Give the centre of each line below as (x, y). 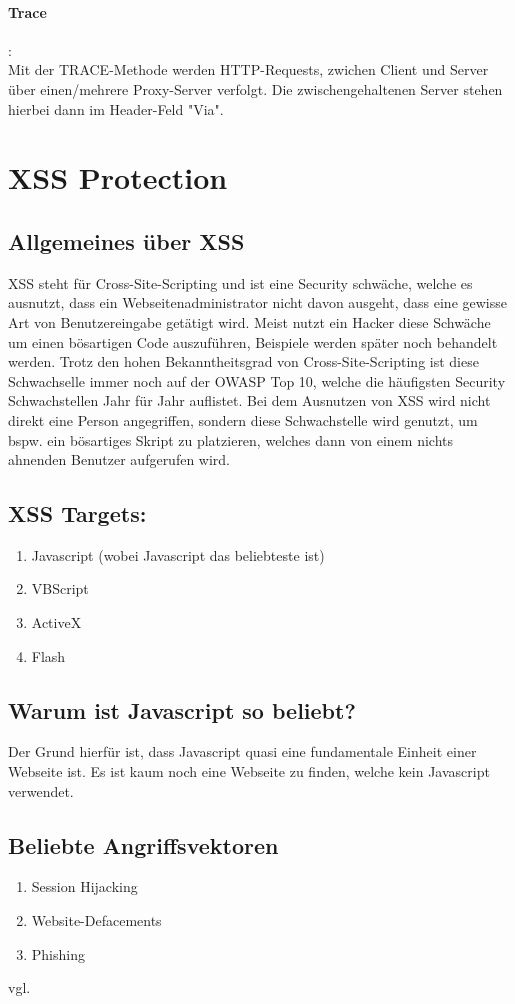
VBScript (60, 588)
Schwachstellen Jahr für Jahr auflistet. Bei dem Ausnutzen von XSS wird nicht (249, 400)
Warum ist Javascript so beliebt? (182, 709)
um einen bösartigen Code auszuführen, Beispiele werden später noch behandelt (253, 341)
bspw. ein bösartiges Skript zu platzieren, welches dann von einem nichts (230, 439)
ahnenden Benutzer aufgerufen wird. (119, 459)
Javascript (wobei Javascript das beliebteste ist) (178, 554)
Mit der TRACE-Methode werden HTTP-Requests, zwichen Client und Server (248, 69)
